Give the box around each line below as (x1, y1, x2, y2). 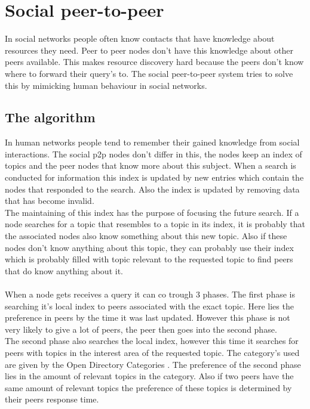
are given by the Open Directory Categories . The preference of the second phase (5, 358, 301, 370)
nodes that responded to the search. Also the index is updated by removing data (5, 182, 300, 195)
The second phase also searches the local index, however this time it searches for (5, 334, 299, 347)
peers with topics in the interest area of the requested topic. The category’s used (5, 346, 300, 358)
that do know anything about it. (5, 264, 123, 277)
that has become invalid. (5, 194, 94, 207)
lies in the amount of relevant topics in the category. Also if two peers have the (5, 370, 294, 382)
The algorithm (5, 108, 96, 126)
